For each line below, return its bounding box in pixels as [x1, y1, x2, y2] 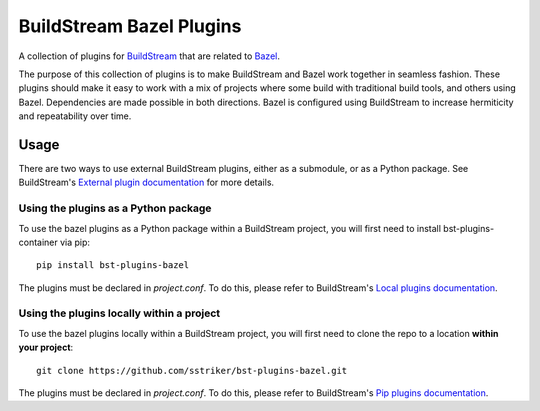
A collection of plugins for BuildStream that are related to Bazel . [18, 50, 280, 62]
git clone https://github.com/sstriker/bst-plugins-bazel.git [36, 365, 348, 376]
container [18, 236, 59, 248]
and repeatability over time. [18, 110, 132, 122]
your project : [18, 341, 74, 354]
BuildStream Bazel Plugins [18, 15, 242, 37]
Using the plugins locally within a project [18, 306, 221, 320]
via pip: [60, 236, 90, 248]
